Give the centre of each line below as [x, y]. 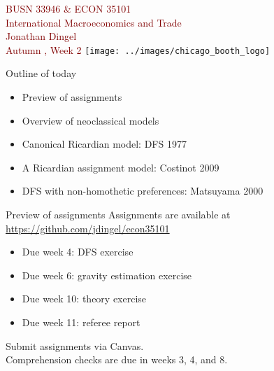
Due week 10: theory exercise [84, 299]
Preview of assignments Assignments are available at [118, 214]
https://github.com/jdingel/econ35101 [88, 228]
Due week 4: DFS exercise [78, 252]
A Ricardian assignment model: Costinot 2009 [121, 167]
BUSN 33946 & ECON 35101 [68, 8]
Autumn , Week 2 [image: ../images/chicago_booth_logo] [138, 49]
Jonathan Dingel [41, 36]
